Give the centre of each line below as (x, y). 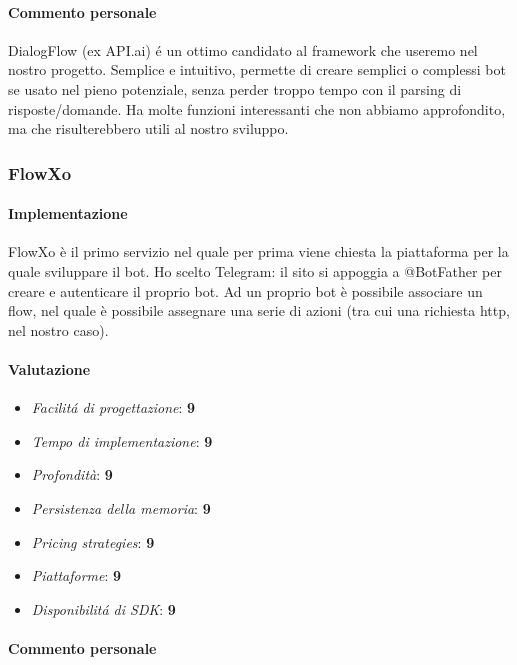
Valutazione (49, 368)
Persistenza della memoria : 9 (121, 507)
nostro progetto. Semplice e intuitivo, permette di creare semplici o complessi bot (257, 69)
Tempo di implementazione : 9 (122, 440)
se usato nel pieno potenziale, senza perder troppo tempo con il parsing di (235, 88)
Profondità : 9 (72, 474)
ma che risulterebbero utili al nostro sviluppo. (148, 128)
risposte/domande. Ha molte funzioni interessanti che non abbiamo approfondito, (257, 108)
